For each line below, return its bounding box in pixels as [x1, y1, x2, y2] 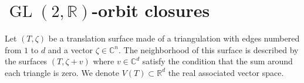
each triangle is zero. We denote [5, 66, 119, 78]
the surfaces [5, 55, 48, 67]
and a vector [48, 43, 93, 56]
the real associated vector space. [168, 66, 284, 78]
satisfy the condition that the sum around [142, 55, 293, 67]
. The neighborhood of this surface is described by [119, 43, 299, 56]
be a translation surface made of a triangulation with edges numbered [48, 32, 300, 44]
